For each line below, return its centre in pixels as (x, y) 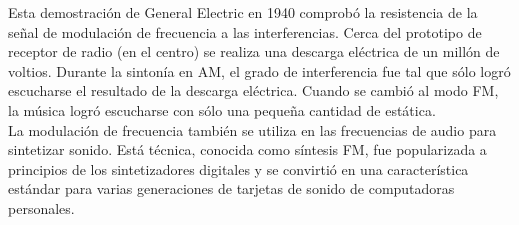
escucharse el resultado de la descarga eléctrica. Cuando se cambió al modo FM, (253, 90)
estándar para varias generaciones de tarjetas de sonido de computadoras (231, 188)
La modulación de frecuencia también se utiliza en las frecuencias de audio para (252, 129)
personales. (41, 207)
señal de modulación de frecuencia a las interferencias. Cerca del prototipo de (245, 31)
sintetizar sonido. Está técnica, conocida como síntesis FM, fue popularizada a (247, 149)
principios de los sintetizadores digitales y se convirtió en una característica (238, 168)
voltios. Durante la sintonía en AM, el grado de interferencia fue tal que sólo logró (259, 70)
